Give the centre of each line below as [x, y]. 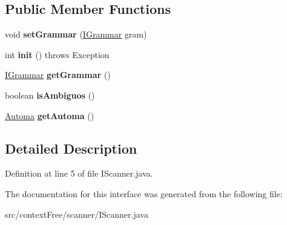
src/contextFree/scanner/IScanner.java [77, 214]
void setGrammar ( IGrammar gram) [76, 34]
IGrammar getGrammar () [58, 75]
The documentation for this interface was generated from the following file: [144, 193]
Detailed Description [71, 148]
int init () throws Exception [57, 54]
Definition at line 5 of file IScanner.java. [79, 173]
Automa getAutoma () [50, 115]
